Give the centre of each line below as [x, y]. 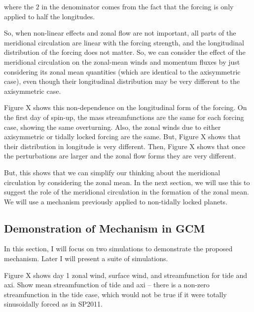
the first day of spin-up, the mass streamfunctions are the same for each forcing [124, 117]
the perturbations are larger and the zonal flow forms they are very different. [120, 156]
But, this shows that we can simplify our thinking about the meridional [112, 172]
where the [19, 6]
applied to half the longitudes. [50, 16]
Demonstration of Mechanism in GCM [105, 228]
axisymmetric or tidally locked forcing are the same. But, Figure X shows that [122, 136]
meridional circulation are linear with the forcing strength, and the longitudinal [124, 42]
